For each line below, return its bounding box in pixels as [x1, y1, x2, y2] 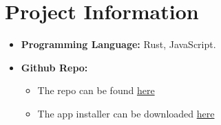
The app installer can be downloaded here [37, 106, 215, 120]
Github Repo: [21, 60, 88, 74]
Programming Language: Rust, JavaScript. [21, 37, 216, 52]
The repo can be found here [37, 83, 155, 98]
